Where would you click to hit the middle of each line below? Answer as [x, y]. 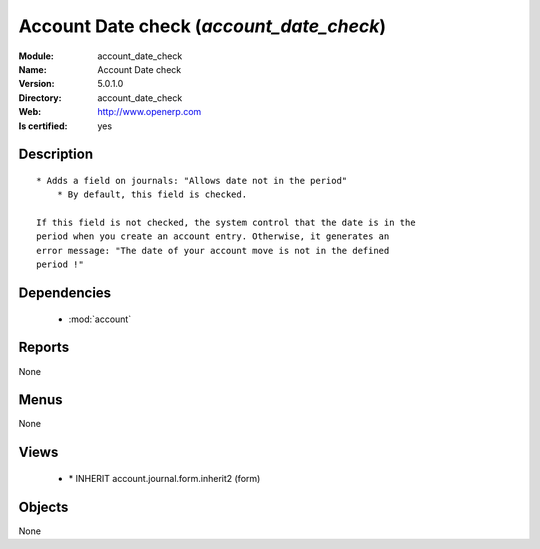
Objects [43, 506]
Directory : [40, 97]
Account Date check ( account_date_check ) [202, 26]
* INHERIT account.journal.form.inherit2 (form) [164, 478]
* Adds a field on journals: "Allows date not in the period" [192, 180]
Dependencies [65, 293]
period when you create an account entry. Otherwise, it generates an [213, 236]
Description [56, 154]
